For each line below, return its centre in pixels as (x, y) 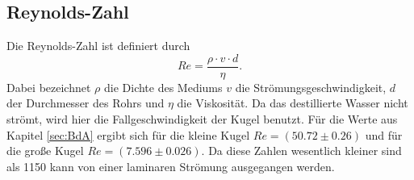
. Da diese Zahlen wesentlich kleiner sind (301, 151)
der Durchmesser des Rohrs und (86, 103)
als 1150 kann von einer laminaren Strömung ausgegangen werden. (171, 166)
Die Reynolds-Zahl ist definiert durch (98, 46)
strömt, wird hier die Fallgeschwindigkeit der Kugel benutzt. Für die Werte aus (202, 119)
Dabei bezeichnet (49, 87)
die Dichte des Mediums (163, 87)
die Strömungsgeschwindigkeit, (311, 87)
